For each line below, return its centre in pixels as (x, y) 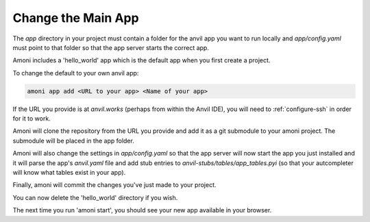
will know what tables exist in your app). (69, 173)
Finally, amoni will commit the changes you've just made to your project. (114, 185)
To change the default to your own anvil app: (76, 73)
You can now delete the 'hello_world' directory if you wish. (95, 197)
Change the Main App (76, 18)
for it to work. (32, 119)
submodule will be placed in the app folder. (74, 140)
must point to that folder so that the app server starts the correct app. (111, 47)
